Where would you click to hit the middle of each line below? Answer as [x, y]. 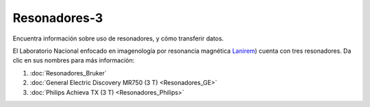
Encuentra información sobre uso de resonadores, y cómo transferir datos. [118, 38]
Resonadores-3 [58, 18]
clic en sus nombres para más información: [74, 60]
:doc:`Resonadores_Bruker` [68, 73]
